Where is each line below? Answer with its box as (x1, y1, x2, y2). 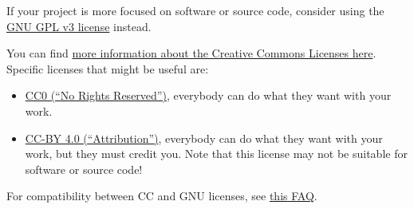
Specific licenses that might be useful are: (6, 60, 209, 77)
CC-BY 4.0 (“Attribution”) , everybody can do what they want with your (25, 129, 383, 146)
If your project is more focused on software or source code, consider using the (6, 2, 384, 18)
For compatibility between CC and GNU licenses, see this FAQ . (6, 187, 317, 204)
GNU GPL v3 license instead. (6, 18, 152, 34)
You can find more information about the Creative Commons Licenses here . (6, 45, 377, 61)
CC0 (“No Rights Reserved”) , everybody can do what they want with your (25, 87, 392, 104)
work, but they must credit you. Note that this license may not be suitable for (25, 145, 408, 162)
